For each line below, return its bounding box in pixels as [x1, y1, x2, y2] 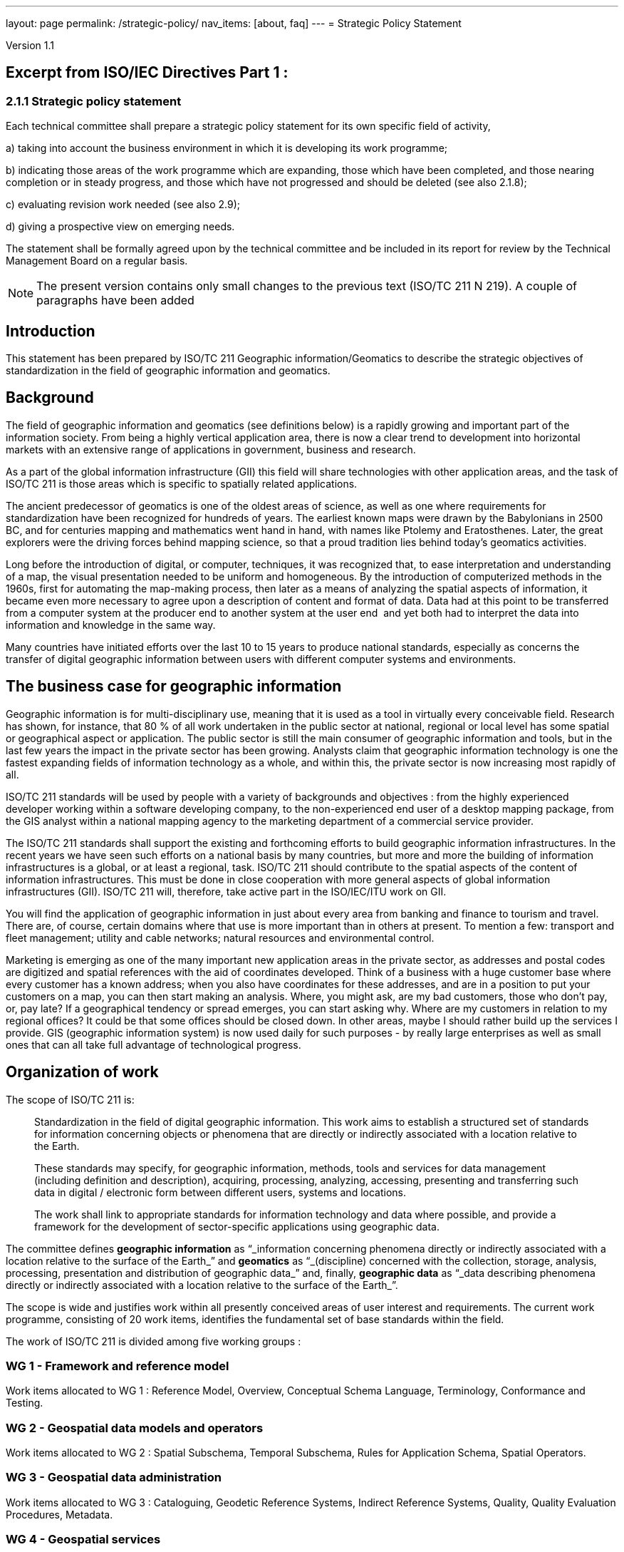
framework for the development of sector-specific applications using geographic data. [34, 1220, 440, 1233]
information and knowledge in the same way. [6, 618, 216, 631]
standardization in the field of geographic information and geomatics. [6, 364, 331, 377]
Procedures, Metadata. [6, 1508, 113, 1521]
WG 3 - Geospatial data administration [6, 1470, 222, 1485]
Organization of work [6, 1063, 159, 1081]
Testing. [6, 1397, 43, 1409]
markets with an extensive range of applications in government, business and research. [6, 443, 416, 456]
